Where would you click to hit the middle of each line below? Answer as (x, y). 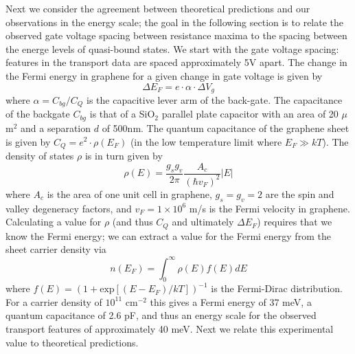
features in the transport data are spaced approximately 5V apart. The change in (176, 62)
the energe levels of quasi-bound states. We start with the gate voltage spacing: (172, 48)
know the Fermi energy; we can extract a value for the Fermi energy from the (168, 235)
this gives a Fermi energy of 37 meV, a (231, 301)
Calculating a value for (54, 222)
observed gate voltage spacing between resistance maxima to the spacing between (176, 35)
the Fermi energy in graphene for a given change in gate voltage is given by (164, 75)
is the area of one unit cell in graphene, (129, 193)
